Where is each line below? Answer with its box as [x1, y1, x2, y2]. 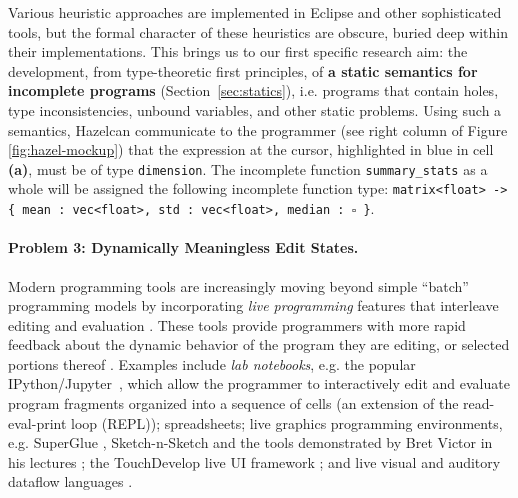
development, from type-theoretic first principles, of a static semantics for [8, 60, 478, 81]
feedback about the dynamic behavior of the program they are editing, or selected [8, 334, 510, 355]
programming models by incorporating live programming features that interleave [8, 295, 499, 316]
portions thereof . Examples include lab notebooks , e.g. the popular [8, 353, 416, 374]
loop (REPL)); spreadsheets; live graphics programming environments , [71, 412, 503, 433]
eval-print [8, 412, 67, 433]
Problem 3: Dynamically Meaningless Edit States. [8, 237, 359, 258]
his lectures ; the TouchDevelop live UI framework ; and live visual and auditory [8, 451, 501, 472]
